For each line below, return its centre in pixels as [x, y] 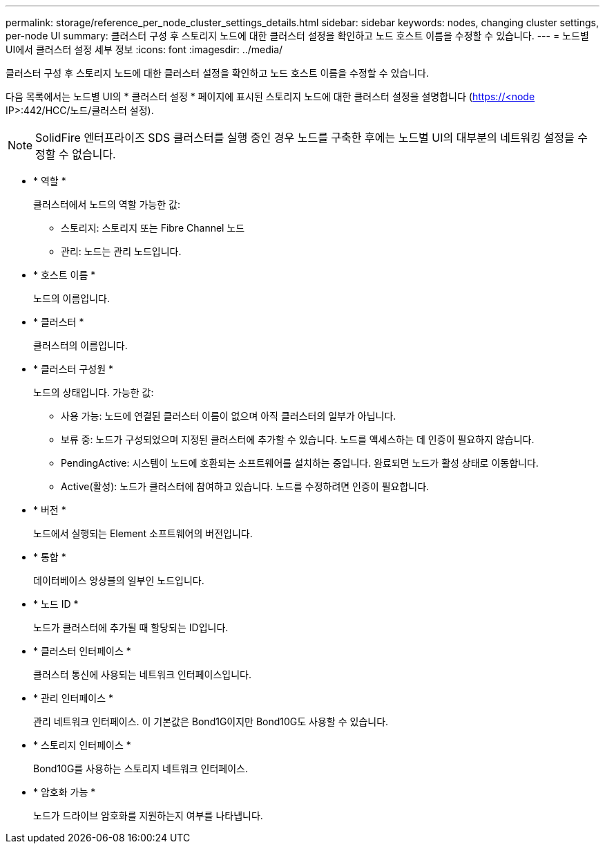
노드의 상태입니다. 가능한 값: [94, 392]
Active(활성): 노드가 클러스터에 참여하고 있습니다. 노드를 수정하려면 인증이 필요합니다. [245, 486]
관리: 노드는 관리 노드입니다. [121, 251]
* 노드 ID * [56, 604]
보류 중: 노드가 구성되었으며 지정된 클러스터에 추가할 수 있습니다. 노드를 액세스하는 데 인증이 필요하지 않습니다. [298, 439]
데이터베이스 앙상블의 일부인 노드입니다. [119, 580]
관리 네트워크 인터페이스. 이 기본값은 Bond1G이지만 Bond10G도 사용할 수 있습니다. [211, 721]
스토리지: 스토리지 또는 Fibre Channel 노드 [153, 228]
